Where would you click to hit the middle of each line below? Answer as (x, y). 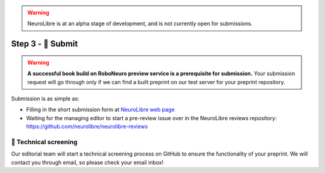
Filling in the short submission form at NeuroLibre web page (100, 110)
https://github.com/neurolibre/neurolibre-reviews (87, 127)
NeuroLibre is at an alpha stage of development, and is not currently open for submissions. (140, 23)
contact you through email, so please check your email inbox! (87, 162)
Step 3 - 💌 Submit (45, 44)
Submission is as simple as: (45, 99)
